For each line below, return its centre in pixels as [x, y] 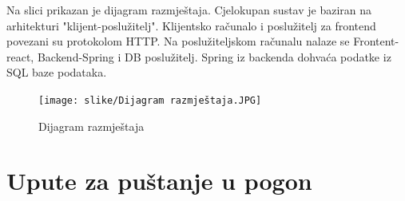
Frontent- [376, 41]
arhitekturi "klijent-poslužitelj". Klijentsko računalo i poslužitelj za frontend [191, 25]
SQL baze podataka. [57, 72]
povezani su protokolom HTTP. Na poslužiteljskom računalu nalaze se [178, 41]
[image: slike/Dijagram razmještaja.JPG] [150, 100]
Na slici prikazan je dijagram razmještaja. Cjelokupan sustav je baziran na [189, 10]
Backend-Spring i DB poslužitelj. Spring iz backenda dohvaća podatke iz [214, 56]
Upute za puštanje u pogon [159, 181]
